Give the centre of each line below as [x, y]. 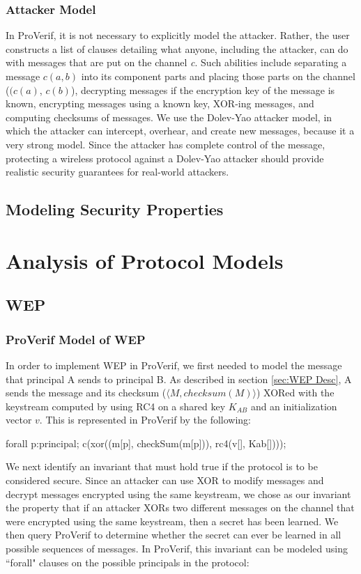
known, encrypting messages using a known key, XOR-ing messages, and [160, 103]
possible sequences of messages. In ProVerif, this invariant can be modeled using [177, 549]
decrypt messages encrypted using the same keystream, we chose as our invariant [178, 494]
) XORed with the [295, 393]
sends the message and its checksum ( [86, 393]
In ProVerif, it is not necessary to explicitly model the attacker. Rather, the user [178, 35]
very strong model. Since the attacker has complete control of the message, [166, 144]
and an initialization [294, 406]
